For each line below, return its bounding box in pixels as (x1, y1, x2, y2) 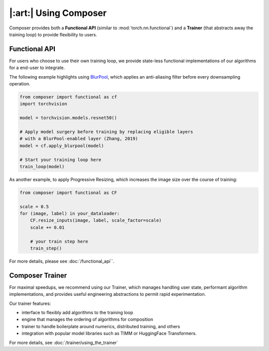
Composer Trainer (9, 271, 67, 279)
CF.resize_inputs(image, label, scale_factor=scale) (30, 218, 162, 223)
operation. (9, 81, 30, 87)
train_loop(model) (19, 164, 65, 169)
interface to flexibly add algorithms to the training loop (21, 310, 134, 316)
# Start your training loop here (19, 157, 102, 163)
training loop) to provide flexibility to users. (9, 31, 97, 37)
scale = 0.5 (19, 204, 49, 209)
